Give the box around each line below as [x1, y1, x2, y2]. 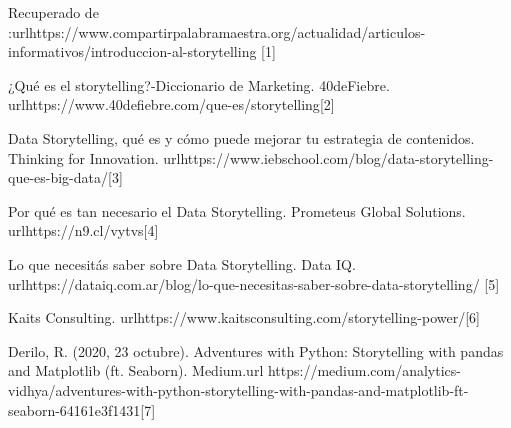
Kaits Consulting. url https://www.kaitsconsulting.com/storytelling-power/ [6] [8, 307, 480, 328]
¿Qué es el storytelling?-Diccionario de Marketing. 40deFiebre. [8, 74, 390, 95]
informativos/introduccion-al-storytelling [8, 41, 257, 62]
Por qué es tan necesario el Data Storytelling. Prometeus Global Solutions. [8, 200, 466, 221]
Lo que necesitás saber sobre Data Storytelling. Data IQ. [8, 253, 356, 274]
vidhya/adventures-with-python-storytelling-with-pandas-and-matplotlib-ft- [8, 379, 469, 400]
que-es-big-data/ [8, 167, 109, 188]
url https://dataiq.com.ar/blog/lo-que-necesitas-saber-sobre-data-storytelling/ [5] [8, 273, 500, 294]
